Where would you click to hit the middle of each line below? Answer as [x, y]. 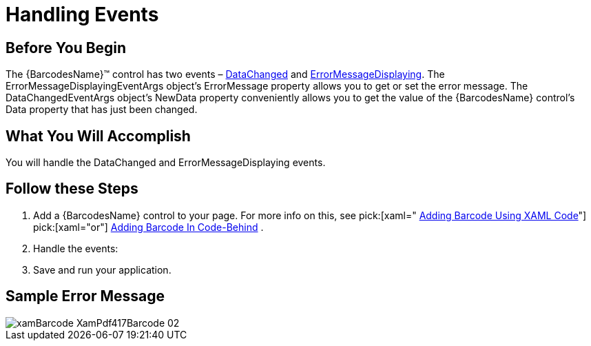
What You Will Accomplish [98, 136]
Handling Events [82, 14]
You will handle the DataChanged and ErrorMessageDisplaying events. [166, 163]
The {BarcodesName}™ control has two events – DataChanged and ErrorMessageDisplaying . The [225, 74]
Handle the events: [76, 248]
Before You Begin [66, 48]
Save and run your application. [102, 269]
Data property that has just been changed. [102, 110]
